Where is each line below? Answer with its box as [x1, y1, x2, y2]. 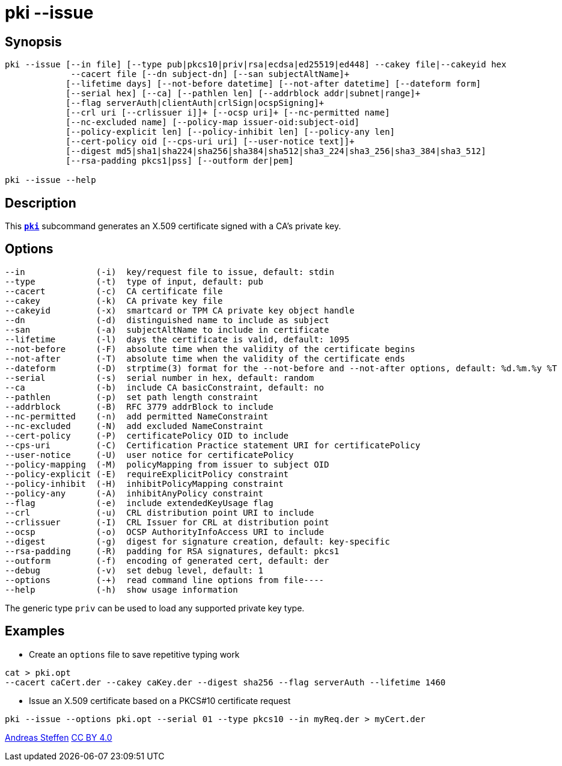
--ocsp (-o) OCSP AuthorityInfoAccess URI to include [5, 527, 325, 537]
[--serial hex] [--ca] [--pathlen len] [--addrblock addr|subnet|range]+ [66, 88, 421, 99]
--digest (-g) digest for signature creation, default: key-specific [5, 536, 390, 546]
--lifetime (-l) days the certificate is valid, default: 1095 [5, 334, 350, 344]
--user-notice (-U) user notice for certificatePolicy [5, 449, 294, 460]
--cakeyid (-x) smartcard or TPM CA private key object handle [5, 305, 355, 315]
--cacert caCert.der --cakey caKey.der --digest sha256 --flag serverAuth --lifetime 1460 [5, 677, 446, 687]
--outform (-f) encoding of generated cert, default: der [5, 555, 329, 566]
